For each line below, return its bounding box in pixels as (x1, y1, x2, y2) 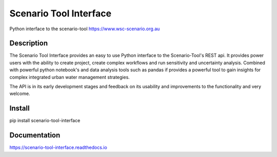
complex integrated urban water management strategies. (9, 74, 130, 80)
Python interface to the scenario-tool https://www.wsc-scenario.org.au (9, 26, 160, 32)
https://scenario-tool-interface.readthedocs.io (9, 144, 107, 151)
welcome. (9, 90, 30, 97)
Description (9, 39, 48, 48)
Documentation (9, 131, 61, 140)
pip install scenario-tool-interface (9, 117, 81, 124)
